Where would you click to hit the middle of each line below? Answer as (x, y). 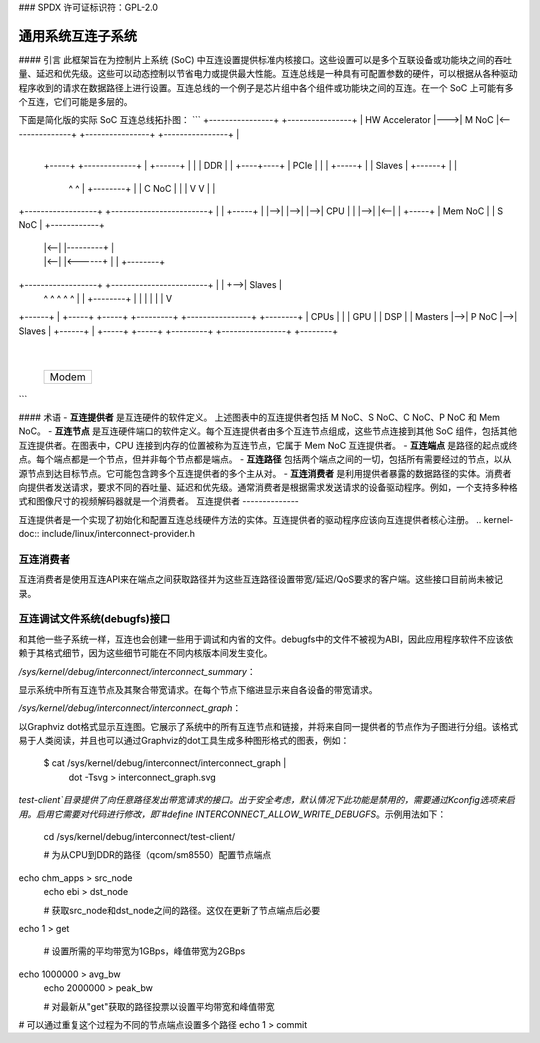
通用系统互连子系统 (77, 35)
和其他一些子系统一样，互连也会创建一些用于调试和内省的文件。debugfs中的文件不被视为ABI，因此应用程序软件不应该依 (266, 639)
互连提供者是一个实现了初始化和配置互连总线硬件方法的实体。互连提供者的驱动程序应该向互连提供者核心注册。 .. (250, 519)
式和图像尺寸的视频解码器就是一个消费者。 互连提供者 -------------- (159, 501)
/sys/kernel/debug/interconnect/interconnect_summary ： (137, 671)
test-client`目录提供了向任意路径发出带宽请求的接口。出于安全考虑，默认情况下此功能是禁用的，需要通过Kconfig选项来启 (266, 800)
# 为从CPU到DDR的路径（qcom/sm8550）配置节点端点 (157, 855)
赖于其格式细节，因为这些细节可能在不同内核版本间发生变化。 (145, 653)
